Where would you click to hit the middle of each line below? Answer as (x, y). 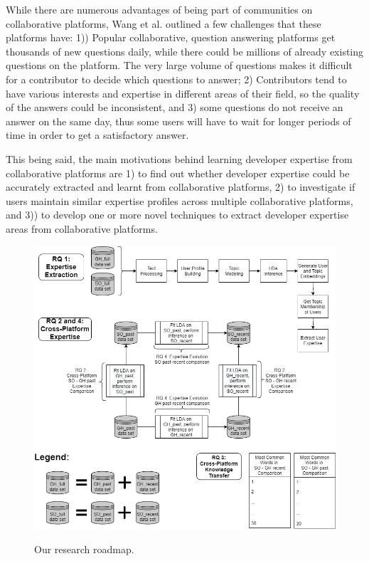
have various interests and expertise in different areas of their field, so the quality (183, 93)
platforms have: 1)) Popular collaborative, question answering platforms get (171, 37)
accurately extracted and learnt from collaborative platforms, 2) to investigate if (181, 187)
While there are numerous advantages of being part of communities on (159, 9)
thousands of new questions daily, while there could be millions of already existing (185, 51)
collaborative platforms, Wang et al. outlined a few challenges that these (164, 23)
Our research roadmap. (84, 549)
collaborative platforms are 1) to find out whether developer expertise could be (178, 173)
